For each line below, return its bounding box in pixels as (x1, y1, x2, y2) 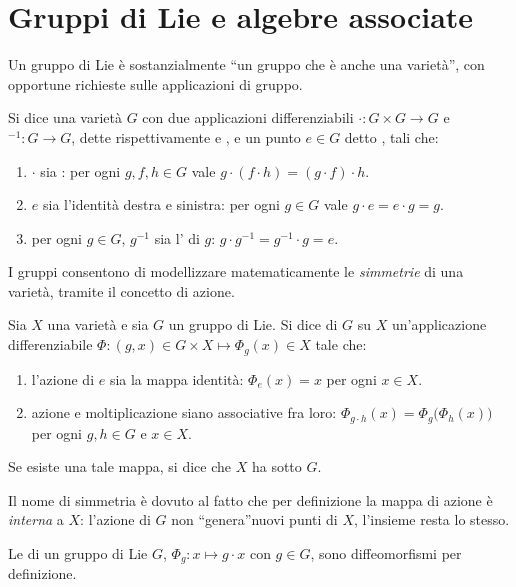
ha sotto (251, 456, 302, 477)
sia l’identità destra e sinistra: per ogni (42, 194, 280, 215)
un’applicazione (391, 314, 487, 335)
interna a (8, 509, 64, 530)
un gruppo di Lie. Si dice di (168, 314, 338, 335)
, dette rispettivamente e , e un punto (71, 126, 301, 147)
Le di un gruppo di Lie (8, 542, 148, 563)
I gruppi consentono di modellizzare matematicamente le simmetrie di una (8, 261, 464, 282)
